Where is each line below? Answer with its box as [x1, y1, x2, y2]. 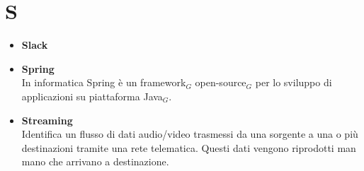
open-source [195, 75, 246, 90]
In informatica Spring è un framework [21, 75, 186, 90]
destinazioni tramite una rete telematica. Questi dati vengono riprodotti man [21, 140, 356, 155]
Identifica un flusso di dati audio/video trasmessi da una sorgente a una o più [21, 126, 358, 141]
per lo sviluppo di [255, 75, 332, 90]
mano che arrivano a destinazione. [21, 154, 169, 169]
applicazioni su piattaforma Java [21, 88, 163, 103]
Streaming [21, 112, 73, 127]
